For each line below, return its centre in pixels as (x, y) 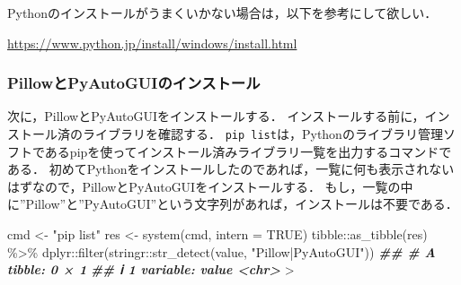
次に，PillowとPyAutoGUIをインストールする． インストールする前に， (216, 116)
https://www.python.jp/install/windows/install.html (152, 43)
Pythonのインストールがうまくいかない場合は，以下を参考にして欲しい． (222, 13)
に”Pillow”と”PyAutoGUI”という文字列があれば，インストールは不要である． (233, 204)
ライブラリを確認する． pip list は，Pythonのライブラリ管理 (262, 134)
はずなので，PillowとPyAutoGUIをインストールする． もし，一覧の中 (210, 186)
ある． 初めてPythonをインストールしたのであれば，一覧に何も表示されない (231, 169)
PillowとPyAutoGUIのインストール (134, 83)
